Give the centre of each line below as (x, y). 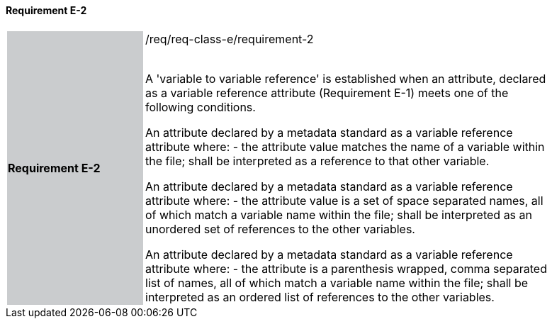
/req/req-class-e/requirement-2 (230, 39)
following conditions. (201, 107)
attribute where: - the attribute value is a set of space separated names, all (344, 200)
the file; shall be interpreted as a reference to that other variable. (317, 161)
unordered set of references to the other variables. (280, 229)
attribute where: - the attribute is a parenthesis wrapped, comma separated (346, 268)
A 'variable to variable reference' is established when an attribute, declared (346, 78)
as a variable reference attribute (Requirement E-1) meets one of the (327, 93)
